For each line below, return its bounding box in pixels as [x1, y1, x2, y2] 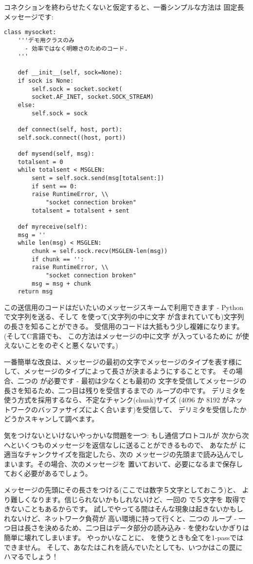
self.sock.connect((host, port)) [18, 134, 126, 141]
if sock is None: [18, 77, 74, 85]
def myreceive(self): [18, 223, 88, 230]
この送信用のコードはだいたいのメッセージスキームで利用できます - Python [4, 302, 243, 312]
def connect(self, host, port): [18, 126, 123, 133]
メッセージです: [4, 11, 54, 21]
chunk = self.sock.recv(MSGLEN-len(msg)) [32, 247, 168, 255]
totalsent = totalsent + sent [32, 207, 129, 214]
